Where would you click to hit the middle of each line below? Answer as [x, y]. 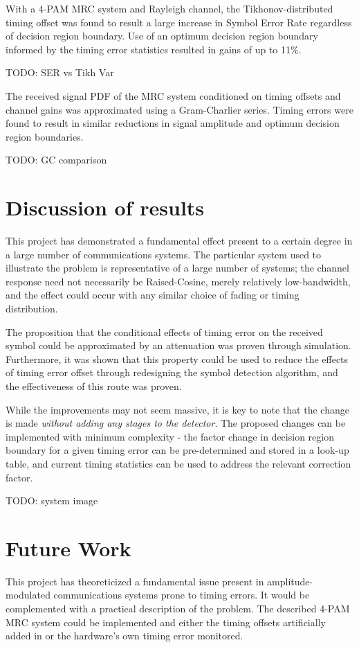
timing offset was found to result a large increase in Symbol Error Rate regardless [179, 22]
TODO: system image [52, 500]
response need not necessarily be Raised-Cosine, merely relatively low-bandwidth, [178, 281]
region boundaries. [45, 136]
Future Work [68, 548]
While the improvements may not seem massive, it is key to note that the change [177, 409]
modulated [28, 595]
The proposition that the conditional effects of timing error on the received [164, 331]
